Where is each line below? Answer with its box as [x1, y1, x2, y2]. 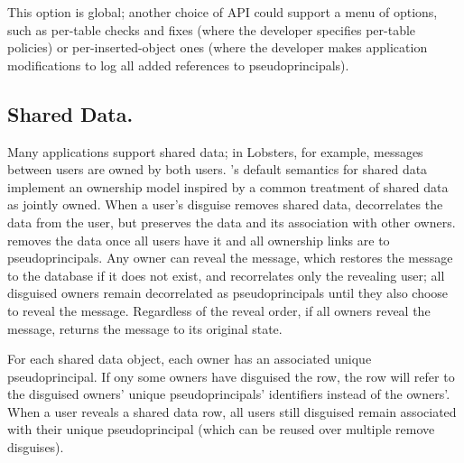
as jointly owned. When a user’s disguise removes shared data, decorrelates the [7, 195, 443, 214]
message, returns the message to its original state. [7, 319, 283, 338]
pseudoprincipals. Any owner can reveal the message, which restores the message [7, 248, 453, 267]
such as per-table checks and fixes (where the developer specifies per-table [7, 20, 416, 39]
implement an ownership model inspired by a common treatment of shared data [7, 177, 449, 196]
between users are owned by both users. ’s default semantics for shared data [7, 160, 428, 179]
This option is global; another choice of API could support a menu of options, [7, 3, 438, 21]
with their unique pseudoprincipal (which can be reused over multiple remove [7, 420, 435, 439]
